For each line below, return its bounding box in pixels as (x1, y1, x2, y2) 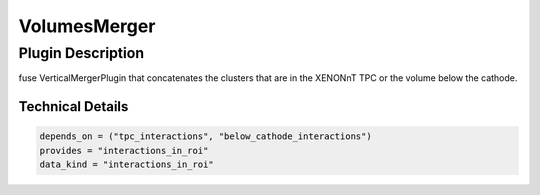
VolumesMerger (18, 15, 156, 37)
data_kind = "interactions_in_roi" (39, 159, 214, 170)
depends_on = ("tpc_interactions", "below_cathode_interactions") (39, 131, 372, 142)
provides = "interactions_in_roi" (39, 145, 209, 156)
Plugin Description (18, 44, 145, 62)
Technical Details (18, 98, 129, 115)
